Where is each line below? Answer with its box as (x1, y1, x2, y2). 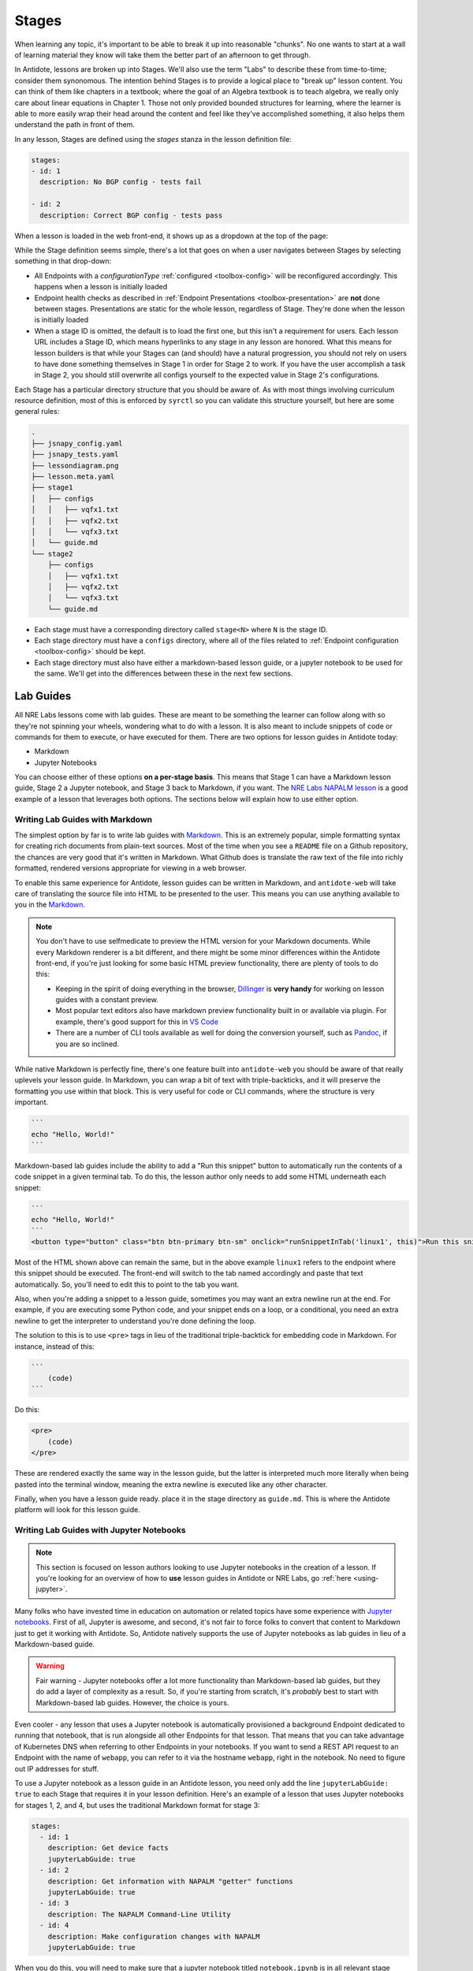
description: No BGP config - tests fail (39, 177, 203, 187)
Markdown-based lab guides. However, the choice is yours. (35, 1697, 229, 1707)
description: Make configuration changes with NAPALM (47, 1932, 260, 1941)
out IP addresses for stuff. (14, 1764, 99, 1773)
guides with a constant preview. (55, 995, 159, 1004)
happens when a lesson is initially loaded (34, 282, 168, 292)
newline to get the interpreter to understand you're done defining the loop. (14, 1316, 256, 1325)
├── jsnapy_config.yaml (31, 438, 124, 448)
